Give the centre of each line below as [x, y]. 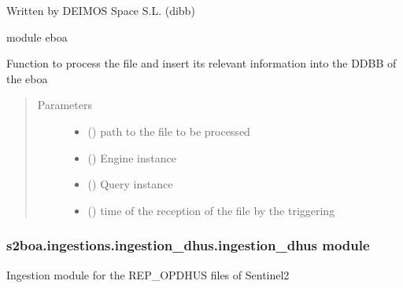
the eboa [27, 78]
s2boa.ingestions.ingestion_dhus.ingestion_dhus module [188, 245]
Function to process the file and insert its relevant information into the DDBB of [201, 63]
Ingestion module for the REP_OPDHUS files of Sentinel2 [148, 274]
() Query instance [130, 184]
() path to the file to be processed [169, 131]
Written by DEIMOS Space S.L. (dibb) [101, 10]
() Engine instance [132, 157]
